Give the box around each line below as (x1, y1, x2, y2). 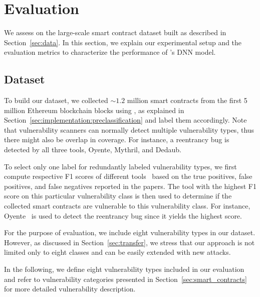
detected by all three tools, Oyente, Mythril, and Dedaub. (4, 144, 181, 155)
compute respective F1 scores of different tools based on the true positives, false (4, 171, 252, 181)
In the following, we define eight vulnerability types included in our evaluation (4, 264, 244, 274)
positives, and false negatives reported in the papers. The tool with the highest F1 (4, 180, 256, 191)
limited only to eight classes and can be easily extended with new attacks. (4, 247, 231, 257)
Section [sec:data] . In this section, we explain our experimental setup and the (4, 37, 242, 47)
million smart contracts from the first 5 (127, 95, 247, 106)
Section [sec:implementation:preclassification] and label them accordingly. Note (4, 115, 247, 125)
